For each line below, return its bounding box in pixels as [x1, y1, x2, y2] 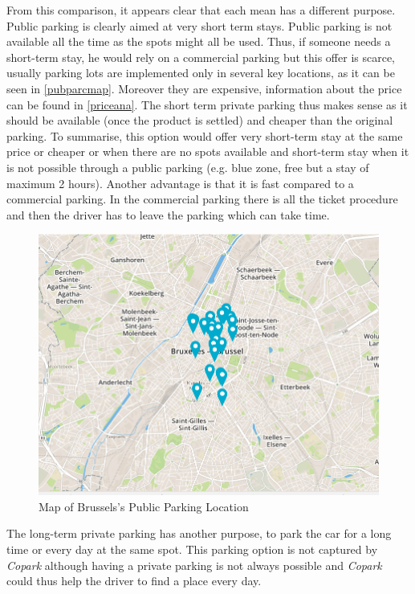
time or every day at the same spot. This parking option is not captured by [6, 540, 378, 557]
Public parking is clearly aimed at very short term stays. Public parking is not [6, 17, 393, 34]
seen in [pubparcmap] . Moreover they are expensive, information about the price [6, 80, 402, 96]
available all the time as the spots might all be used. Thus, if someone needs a [6, 33, 391, 50]
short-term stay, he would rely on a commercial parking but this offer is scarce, [6, 48, 396, 65]
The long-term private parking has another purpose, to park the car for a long [6, 525, 392, 542]
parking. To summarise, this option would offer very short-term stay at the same [6, 127, 403, 144]
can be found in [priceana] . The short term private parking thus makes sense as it [6, 96, 408, 113]
